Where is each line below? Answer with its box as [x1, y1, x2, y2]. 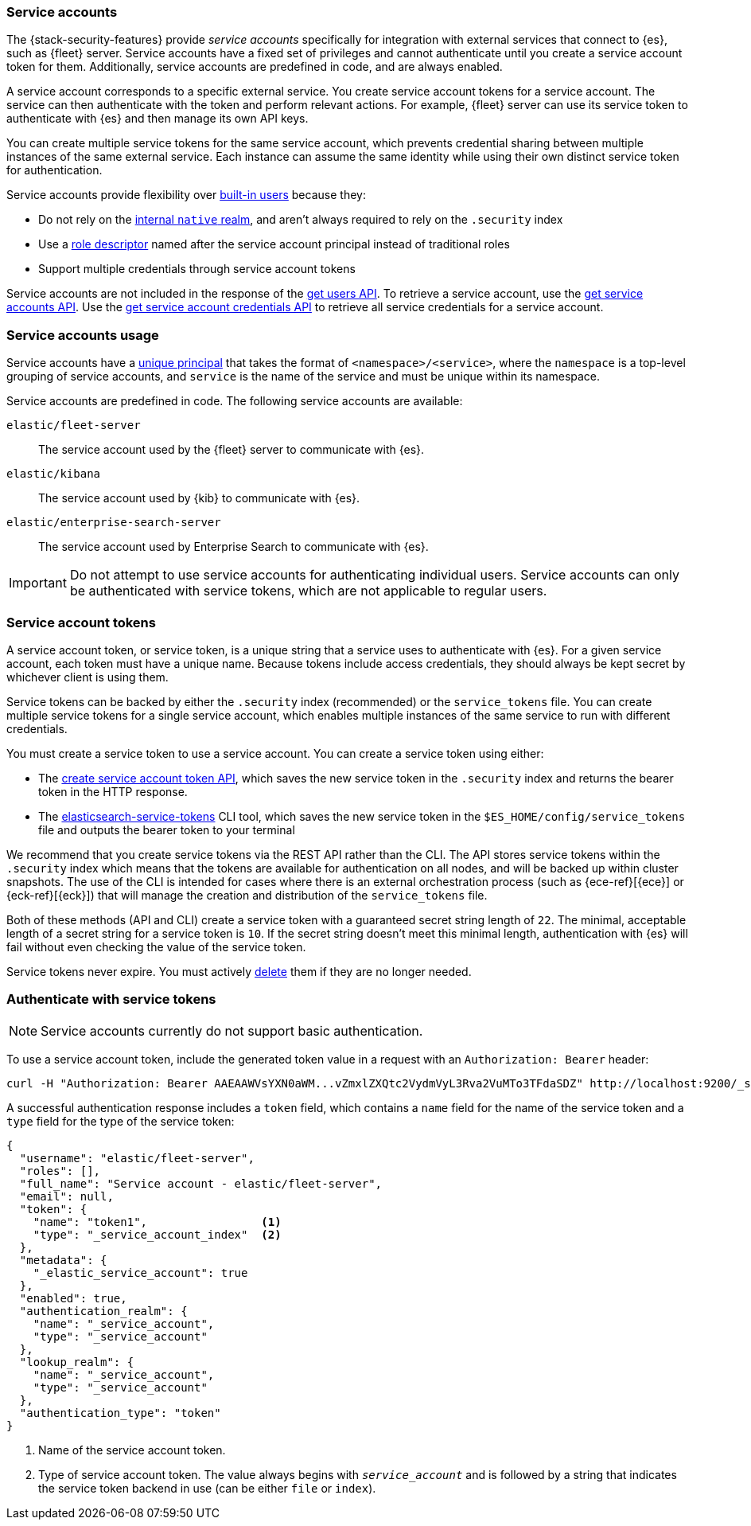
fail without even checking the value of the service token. [6, 939, 306, 954]
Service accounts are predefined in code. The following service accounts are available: [6, 394, 463, 408]
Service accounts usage [6, 326, 159, 343]
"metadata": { [19, 1253, 107, 1266]
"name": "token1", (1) [33, 1215, 282, 1228]
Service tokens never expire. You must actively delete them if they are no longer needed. [6, 964, 472, 978]
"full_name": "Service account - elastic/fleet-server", [19, 1177, 383, 1190]
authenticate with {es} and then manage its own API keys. [6, 111, 309, 126]
